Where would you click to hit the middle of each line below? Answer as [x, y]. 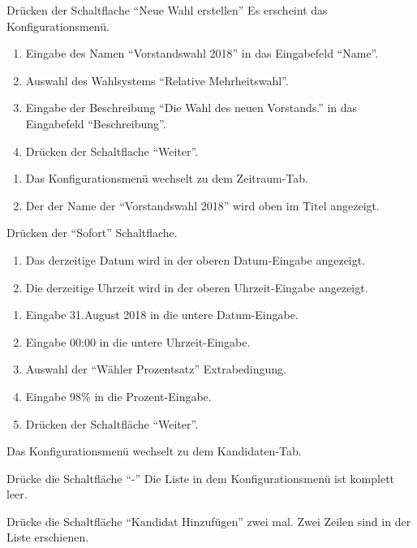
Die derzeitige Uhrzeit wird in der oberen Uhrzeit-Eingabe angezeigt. [197, 287]
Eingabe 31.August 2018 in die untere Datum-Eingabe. [162, 315]
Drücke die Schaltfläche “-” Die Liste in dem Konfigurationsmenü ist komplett [201, 478]
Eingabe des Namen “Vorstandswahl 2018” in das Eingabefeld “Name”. [202, 53]
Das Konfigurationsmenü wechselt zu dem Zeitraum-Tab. [167, 178]
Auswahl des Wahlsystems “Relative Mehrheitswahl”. [157, 80]
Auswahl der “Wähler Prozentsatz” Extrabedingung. [156, 369]
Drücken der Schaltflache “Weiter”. [112, 151]
